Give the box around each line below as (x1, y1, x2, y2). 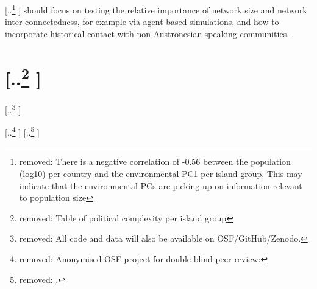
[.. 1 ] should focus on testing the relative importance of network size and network (5, 2, 307, 16)
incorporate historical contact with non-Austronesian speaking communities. (5, 27, 290, 40)
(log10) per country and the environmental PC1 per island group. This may (19, 167, 302, 179)
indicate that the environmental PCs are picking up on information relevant (19, 179, 302, 192)
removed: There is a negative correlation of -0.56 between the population (19, 155, 291, 168)
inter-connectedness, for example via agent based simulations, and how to (5, 15, 279, 28)
